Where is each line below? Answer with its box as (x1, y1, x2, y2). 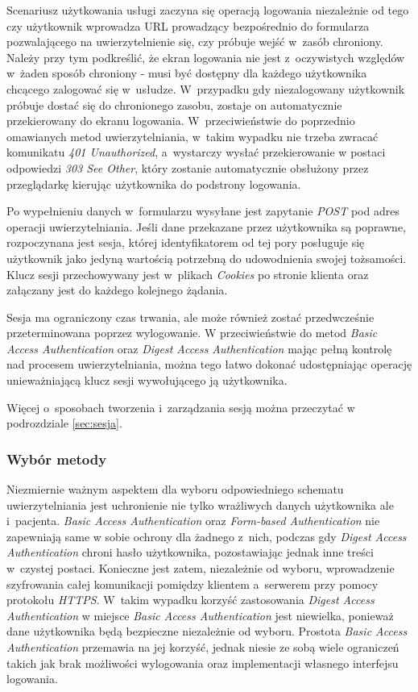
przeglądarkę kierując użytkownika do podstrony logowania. (6, 175, 301, 192)
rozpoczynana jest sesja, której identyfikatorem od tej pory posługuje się (6, 234, 365, 251)
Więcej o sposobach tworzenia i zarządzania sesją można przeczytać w (6, 398, 355, 415)
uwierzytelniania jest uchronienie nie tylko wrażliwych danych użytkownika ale (6, 496, 394, 513)
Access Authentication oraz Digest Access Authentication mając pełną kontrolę (6, 340, 392, 356)
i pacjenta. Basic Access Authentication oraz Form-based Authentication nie (6, 512, 380, 529)
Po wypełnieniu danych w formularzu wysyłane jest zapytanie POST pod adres (6, 202, 399, 219)
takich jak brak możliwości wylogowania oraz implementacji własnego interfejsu (6, 654, 399, 671)
